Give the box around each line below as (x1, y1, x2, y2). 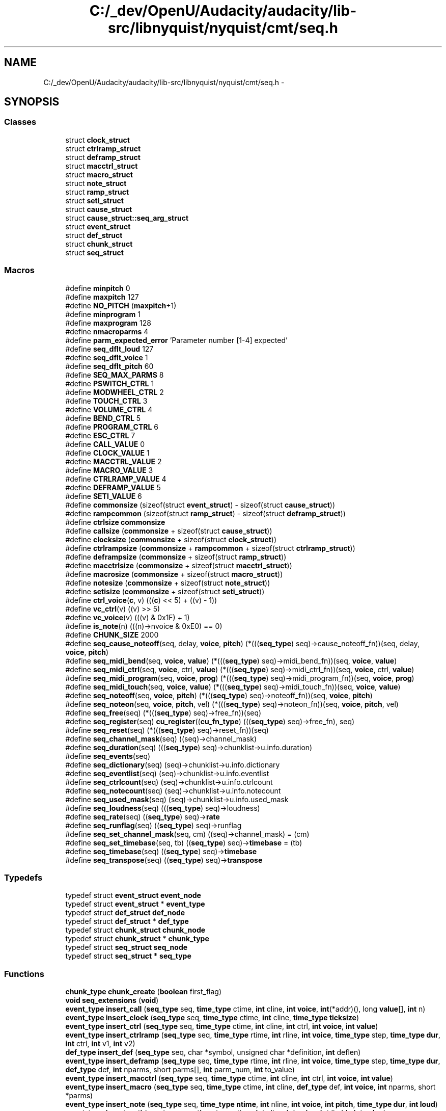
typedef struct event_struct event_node (65, 891, 201, 900)
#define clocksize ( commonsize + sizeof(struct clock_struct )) (65, 535, 277, 544)
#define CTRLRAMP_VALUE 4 (65, 474, 166, 483)
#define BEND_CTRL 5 (65, 413, 141, 422)
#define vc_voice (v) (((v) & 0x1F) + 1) (65, 613, 190, 622)
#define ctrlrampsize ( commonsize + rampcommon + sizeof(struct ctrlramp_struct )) (65, 543, 355, 552)
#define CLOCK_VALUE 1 (65, 448, 150, 457)
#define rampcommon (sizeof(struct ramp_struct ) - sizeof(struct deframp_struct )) (65, 509, 346, 518)
